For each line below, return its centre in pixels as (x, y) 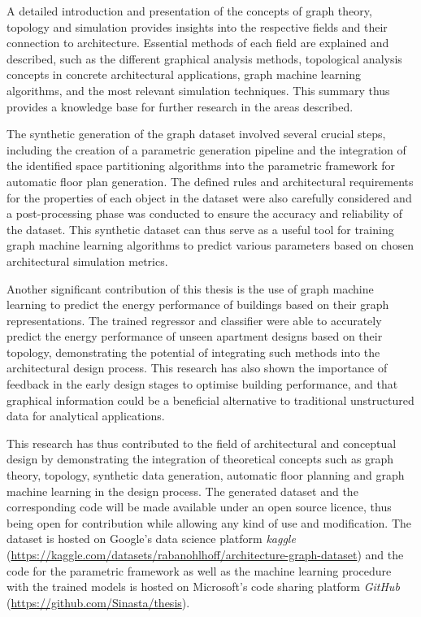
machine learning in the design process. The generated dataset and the (182, 491)
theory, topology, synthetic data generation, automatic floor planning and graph (206, 475)
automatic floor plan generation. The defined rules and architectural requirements (210, 181)
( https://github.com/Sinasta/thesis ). (98, 602)
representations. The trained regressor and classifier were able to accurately (194, 320)
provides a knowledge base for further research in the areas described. (180, 106)
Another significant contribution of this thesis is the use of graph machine (190, 288)
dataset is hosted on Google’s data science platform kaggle (151, 539)
